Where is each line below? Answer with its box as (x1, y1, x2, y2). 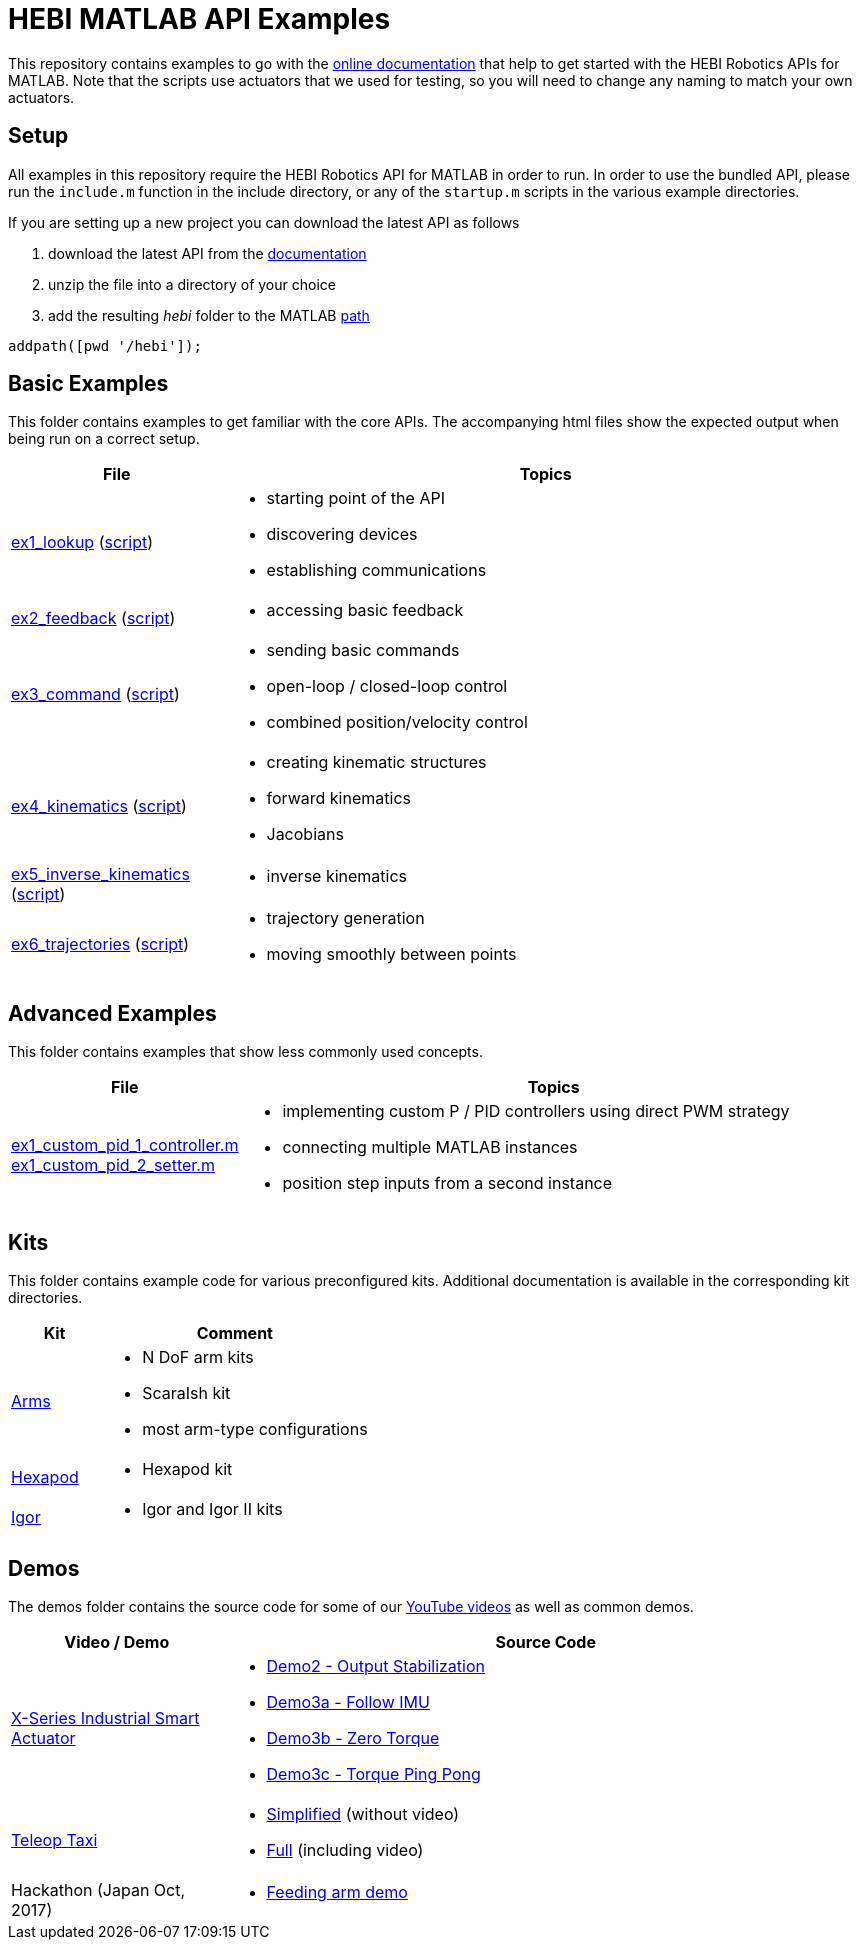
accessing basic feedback (266, 600, 464, 621)
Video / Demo (64, 1631, 170, 1652)
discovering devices (266, 524, 418, 545)
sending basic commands (266, 640, 460, 661)
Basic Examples (8, 371, 169, 397)
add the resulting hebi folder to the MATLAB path (48, 306, 370, 324)
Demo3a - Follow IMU (266, 1691, 430, 1712)
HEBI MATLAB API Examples (8, 2, 391, 36)
